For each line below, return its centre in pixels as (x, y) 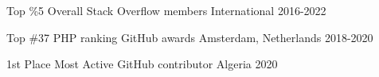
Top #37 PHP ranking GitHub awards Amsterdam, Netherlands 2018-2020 (190, 37)
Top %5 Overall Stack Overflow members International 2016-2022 (166, 10)
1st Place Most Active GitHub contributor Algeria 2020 (142, 64)
